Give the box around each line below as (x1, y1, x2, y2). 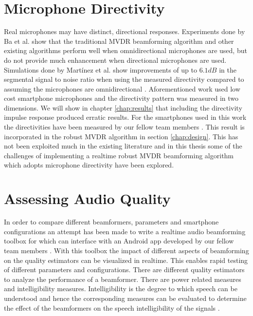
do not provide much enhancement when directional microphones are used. (4, 55, 227, 65)
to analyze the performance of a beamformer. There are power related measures (4, 274, 241, 284)
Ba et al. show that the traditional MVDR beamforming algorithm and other (4, 36, 234, 46)
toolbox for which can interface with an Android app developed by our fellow (4, 236, 234, 246)
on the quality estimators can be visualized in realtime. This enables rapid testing (4, 255, 248, 265)
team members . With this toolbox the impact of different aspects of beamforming (4, 245, 249, 255)
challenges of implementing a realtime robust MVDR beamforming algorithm (4, 150, 234, 160)
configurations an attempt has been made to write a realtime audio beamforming (4, 226, 246, 236)
